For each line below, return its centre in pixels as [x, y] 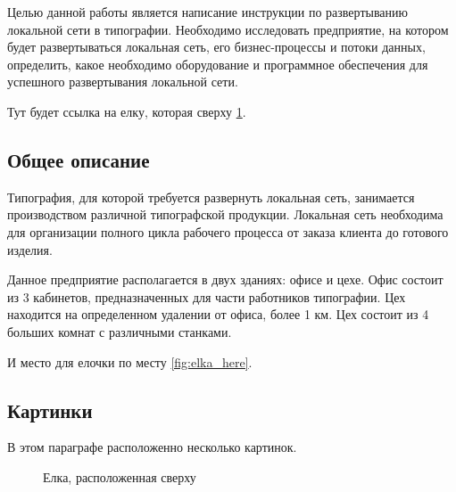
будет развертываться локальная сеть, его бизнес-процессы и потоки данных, [216, 47]
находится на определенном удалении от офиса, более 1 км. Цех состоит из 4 [218, 314]
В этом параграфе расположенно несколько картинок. [152, 447]
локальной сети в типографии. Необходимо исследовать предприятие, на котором [228, 29]
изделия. [30, 249]
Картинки [50, 410]
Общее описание [79, 159]
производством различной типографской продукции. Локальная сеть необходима [225, 214]
